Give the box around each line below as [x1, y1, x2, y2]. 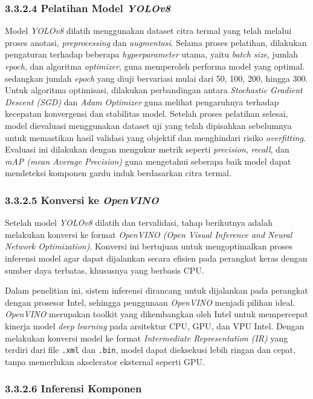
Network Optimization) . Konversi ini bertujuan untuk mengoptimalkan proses [5, 240, 292, 252]
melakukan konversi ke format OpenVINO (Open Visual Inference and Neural [5, 228, 292, 240]
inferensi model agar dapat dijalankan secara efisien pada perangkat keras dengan [5, 251, 308, 264]
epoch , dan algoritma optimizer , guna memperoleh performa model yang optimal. [5, 60, 305, 72]
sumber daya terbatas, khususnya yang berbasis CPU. [5, 263, 204, 276]
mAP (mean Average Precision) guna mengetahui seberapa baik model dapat [5, 154, 291, 167]
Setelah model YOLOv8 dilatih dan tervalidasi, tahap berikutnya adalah [5, 216, 273, 229]
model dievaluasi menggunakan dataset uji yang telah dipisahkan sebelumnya [5, 119, 292, 131]
